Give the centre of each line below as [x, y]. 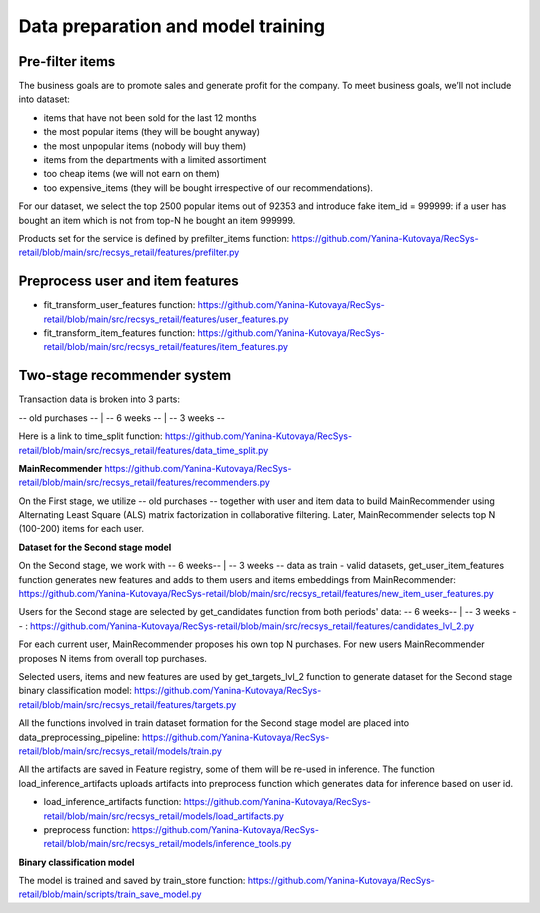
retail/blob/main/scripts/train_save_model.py [110, 894]
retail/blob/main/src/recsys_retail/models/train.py [120, 751]
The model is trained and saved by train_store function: [132, 881]
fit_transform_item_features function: [119, 333]
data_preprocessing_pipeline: [79, 737]
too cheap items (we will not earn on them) [131, 174]
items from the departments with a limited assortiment [155, 160]
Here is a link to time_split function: [91, 436]
